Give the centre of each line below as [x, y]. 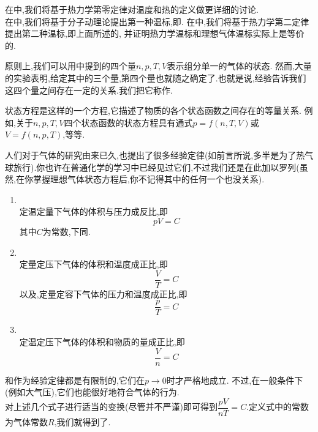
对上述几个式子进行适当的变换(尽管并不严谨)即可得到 [111, 407]
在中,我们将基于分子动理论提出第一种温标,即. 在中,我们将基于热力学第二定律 [157, 21]
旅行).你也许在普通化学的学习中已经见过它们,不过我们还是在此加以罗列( [156, 167]
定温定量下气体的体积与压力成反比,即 [93, 211]
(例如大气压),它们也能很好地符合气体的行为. [92, 392]
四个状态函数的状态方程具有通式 [128, 122]
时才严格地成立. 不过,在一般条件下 [235, 380]
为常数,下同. [66, 231]
